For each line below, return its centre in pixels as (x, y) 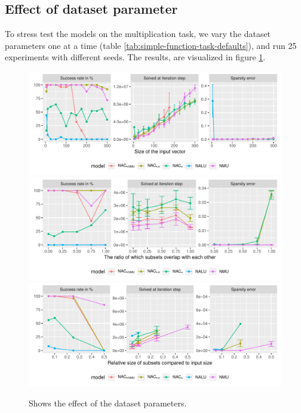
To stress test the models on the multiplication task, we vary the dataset (138, 34)
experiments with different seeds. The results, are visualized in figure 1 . (135, 57)
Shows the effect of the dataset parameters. (108, 403)
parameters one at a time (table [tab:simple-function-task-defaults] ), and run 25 (151, 45)
